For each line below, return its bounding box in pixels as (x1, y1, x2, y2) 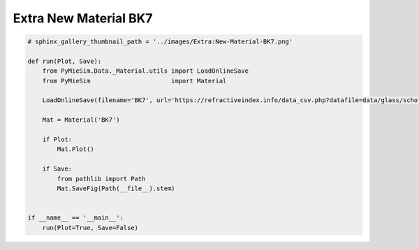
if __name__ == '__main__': (27, 214, 124, 222)
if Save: (42, 165, 73, 173)
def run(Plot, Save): (27, 57, 102, 65)
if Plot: (42, 136, 73, 143)
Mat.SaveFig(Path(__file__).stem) (57, 185, 175, 192)
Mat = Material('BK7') (42, 116, 120, 124)
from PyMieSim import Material (42, 77, 227, 85)
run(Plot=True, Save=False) (42, 224, 139, 232)
